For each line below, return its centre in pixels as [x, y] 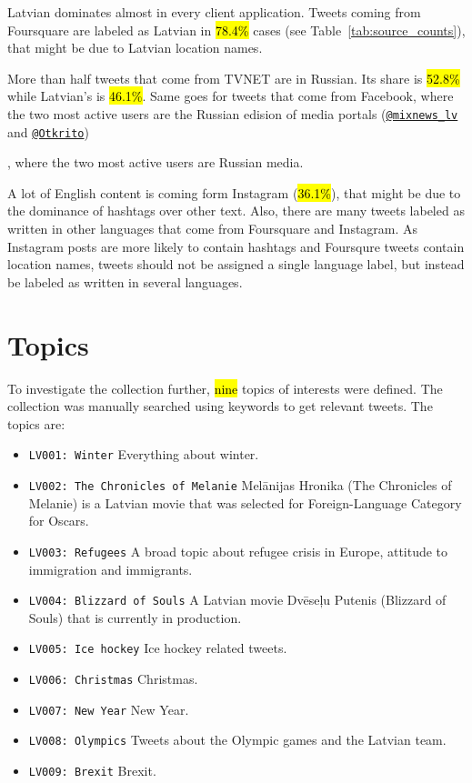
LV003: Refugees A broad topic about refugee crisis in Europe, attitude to [238, 551]
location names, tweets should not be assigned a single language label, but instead [236, 264]
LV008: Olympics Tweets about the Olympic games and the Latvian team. [237, 740]
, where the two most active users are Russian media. [156, 162]
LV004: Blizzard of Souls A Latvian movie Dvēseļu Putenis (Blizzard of [237, 600]
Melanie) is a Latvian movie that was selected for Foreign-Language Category [245, 502]
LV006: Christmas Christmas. [113, 678]
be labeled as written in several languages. [125, 281]
